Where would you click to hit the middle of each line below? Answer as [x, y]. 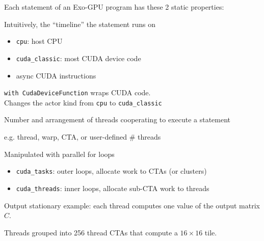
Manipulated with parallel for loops [59, 154]
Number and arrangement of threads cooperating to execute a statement [117, 119]
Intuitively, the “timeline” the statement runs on [80, 24]
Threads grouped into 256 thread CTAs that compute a [91, 232]
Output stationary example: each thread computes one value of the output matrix [132, 205]
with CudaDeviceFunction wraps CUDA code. [77, 92]
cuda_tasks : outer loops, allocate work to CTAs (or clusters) [111, 171]
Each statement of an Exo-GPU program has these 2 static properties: [114, 7]
